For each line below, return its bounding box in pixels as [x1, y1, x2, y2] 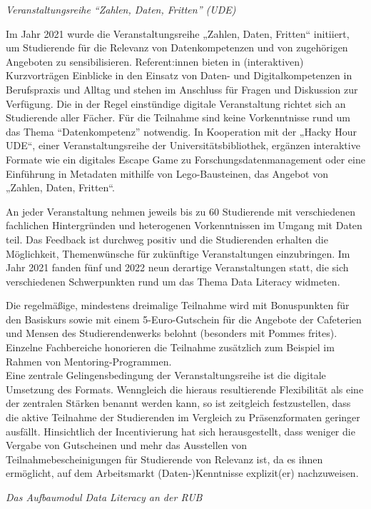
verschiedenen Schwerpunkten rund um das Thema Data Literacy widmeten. [6, 273, 340, 288]
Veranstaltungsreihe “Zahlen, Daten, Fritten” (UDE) [6, 2, 236, 16]
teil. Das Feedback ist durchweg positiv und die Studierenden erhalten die [6, 231, 328, 246]
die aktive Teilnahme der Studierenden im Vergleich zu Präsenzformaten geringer [6, 410, 360, 425]
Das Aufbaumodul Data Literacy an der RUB [6, 490, 203, 504]
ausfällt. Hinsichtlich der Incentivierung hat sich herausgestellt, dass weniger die [6, 423, 355, 438]
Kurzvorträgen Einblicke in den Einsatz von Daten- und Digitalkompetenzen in [6, 68, 352, 83]
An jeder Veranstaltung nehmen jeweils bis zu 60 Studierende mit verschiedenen [6, 203, 356, 218]
